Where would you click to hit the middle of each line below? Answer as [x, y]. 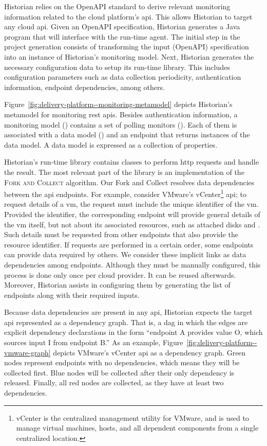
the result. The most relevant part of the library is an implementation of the [124, 172]
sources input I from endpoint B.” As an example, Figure [94, 342]
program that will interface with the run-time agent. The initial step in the [122, 36]
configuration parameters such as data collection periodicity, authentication [123, 77]
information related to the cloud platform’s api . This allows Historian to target [128, 16]
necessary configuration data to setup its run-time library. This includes [117, 67]
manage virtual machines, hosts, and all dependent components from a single [137, 428]
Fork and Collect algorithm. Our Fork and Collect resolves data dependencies [129, 182]
